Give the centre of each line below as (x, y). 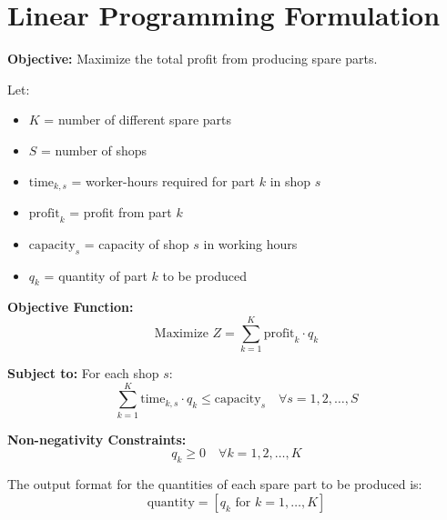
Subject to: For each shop (83, 373)
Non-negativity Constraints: (97, 439)
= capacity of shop (137, 243)
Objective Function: (71, 307)
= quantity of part (96, 275)
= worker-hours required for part (163, 180)
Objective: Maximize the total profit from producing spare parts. (193, 59)
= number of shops (94, 150)
